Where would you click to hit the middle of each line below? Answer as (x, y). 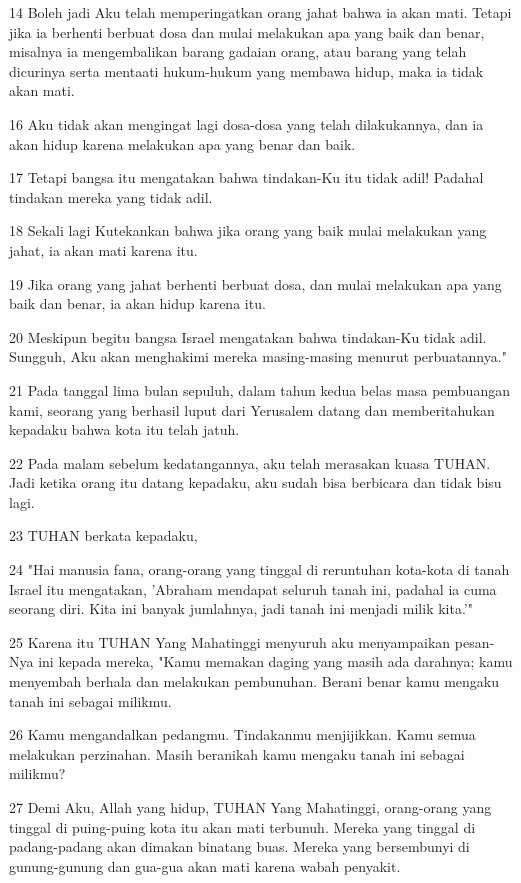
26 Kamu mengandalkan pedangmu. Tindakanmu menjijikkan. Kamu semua (242, 734)
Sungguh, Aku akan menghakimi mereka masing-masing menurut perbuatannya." (258, 356)
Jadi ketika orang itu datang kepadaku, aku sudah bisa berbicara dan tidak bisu (255, 482)
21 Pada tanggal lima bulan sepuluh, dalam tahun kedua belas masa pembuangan (259, 389)
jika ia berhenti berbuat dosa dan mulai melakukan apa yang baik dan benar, (247, 31)
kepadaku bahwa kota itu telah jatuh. (124, 429)
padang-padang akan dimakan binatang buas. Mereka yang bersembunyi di (239, 846)
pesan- (474, 641)
